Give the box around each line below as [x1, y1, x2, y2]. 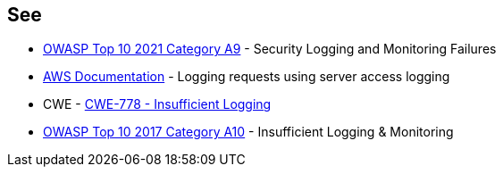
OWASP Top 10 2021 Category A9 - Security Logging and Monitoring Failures [43, 41, 497, 57]
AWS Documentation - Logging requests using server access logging [43, 69, 450, 85]
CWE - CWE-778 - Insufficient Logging [43, 96, 272, 112]
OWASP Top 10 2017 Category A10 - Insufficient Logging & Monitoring [43, 124, 454, 140]
